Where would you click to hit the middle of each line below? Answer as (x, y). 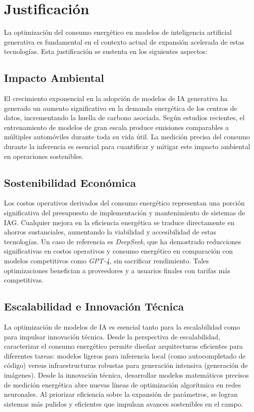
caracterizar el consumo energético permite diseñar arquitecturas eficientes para (124, 346)
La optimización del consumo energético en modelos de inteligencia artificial (118, 32)
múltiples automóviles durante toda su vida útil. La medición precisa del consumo (127, 137)
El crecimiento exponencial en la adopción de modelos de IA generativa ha (116, 98)
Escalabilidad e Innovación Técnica (94, 306)
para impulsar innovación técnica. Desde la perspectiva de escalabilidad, (112, 336)
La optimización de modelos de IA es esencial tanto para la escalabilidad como (122, 327)
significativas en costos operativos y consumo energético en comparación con (118, 251)
